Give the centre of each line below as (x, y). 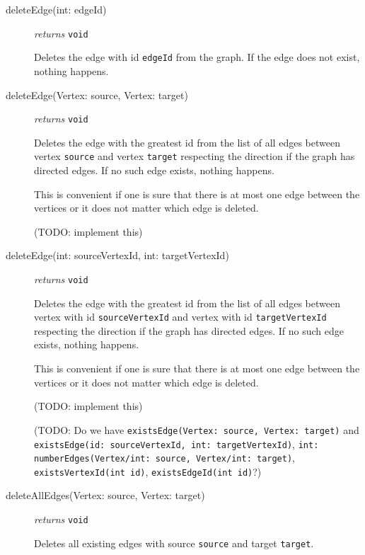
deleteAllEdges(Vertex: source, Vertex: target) (105, 495)
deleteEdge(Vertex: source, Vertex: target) (97, 95)
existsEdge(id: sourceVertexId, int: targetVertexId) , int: (176, 444)
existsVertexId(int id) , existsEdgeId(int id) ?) (148, 471)
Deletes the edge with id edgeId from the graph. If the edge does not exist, (197, 57)
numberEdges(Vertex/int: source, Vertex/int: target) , (165, 458)
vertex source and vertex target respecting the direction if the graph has (195, 156)
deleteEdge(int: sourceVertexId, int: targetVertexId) (117, 255)
